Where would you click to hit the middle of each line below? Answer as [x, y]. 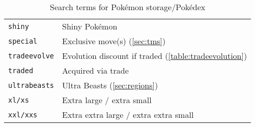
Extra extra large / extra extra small [128, 115]
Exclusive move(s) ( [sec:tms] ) [114, 41]
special [23, 41]
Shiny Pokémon [90, 26]
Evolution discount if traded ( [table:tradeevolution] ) [155, 56]
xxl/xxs [23, 115]
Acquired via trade [95, 70]
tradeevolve [31, 56]
